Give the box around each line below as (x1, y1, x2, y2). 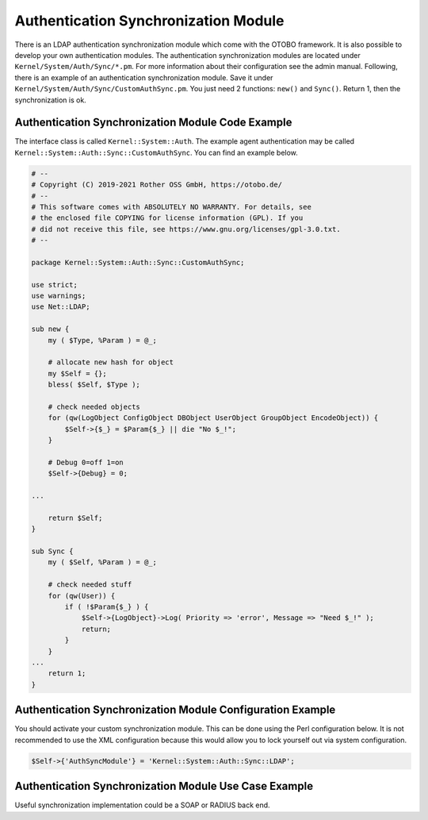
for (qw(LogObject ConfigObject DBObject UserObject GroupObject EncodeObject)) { (48, 414, 379, 422)
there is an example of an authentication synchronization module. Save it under (14, 72, 273, 83)
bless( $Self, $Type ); (48, 380, 140, 389)
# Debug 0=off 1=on (48, 457, 124, 467)
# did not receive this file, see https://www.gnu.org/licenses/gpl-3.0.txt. (31, 225, 341, 233)
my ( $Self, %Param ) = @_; (48, 558, 158, 567)
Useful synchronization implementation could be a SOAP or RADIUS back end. (14, 800, 270, 810)
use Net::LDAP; (31, 302, 90, 311)
